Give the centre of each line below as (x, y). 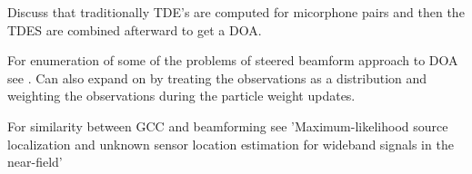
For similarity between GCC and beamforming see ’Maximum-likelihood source (228, 126)
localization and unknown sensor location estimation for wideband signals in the (231, 144)
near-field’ (35, 162)
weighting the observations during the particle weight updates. (181, 96)
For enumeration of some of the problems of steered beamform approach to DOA (233, 60)
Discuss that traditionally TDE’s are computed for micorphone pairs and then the (236, 12)
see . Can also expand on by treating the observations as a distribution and (217, 77)
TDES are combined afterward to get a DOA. (135, 29)
